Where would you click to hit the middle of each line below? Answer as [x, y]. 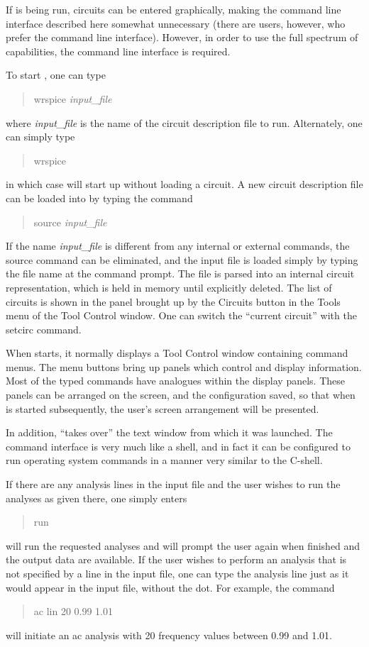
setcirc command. [44, 329]
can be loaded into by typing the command [99, 198]
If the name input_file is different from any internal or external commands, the [178, 246]
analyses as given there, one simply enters [97, 498]
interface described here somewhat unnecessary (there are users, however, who [176, 23]
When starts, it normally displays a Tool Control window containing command [177, 353]
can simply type [40, 137]
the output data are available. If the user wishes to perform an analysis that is [176, 559]
